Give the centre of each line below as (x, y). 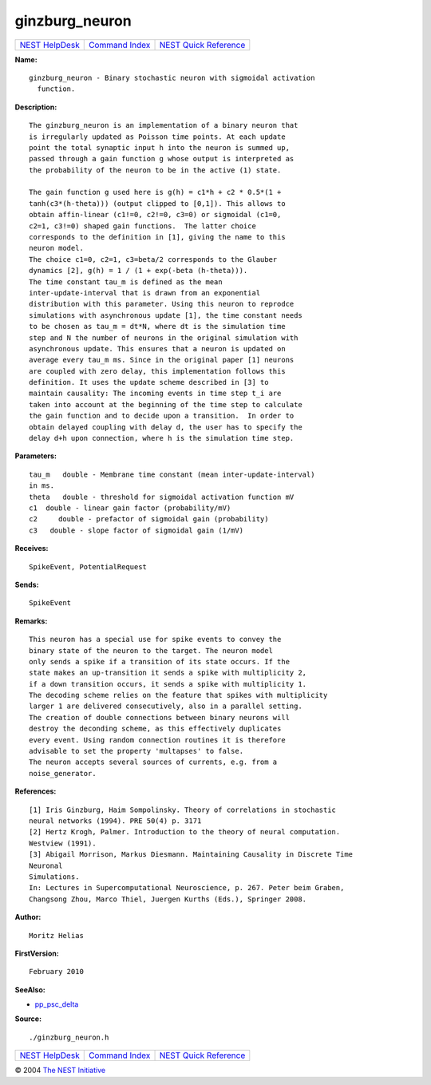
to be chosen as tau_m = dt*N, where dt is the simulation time (158, 327)
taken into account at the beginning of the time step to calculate (166, 404)
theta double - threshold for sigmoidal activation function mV (162, 497)
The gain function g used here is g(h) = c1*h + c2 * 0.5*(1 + (155, 192)
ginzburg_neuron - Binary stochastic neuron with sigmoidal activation (172, 77)
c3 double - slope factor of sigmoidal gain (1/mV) (136, 530)
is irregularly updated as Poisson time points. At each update (158, 137)
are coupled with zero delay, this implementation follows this (158, 371)
